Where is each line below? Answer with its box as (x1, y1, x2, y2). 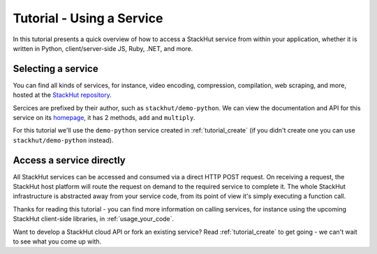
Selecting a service (13, 63, 98, 75)
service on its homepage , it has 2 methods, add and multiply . (13, 114, 195, 122)
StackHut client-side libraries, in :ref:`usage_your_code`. (13, 215, 175, 223)
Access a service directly (13, 154, 126, 166)
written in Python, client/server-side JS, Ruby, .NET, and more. (13, 44, 193, 52)
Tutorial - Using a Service (13, 10, 163, 26)
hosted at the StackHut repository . (13, 91, 112, 99)
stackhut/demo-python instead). (13, 136, 114, 144)
